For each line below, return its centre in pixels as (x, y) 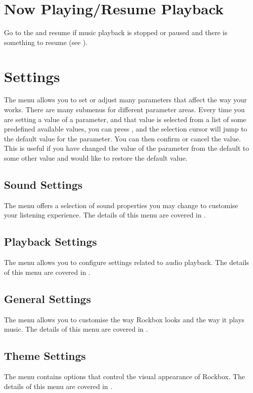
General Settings (47, 298)
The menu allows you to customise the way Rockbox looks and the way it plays (124, 319)
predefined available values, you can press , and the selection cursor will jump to (126, 129)
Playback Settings (51, 241)
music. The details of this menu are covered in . (76, 329)
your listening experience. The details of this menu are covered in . (105, 215)
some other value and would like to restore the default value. (96, 158)
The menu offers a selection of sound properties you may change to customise (121, 205)
